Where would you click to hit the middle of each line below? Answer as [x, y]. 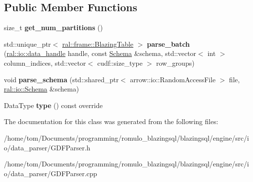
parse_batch [169, 44]
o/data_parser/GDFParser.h [47, 147]
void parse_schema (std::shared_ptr [61, 79]
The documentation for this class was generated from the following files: [111, 121]
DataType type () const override [53, 105]
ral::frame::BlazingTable [98, 44]
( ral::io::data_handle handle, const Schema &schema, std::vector [100, 53]
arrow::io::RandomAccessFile [173, 79]
